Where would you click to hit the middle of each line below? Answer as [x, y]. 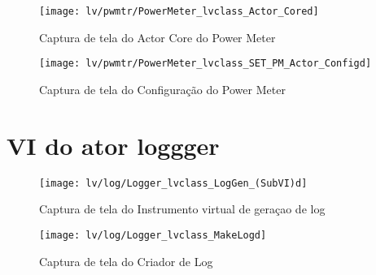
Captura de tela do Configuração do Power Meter [162, 89]
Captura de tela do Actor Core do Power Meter [157, 37]
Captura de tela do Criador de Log [126, 261]
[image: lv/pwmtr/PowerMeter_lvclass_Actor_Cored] [179, 11]
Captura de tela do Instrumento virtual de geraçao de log [182, 209]
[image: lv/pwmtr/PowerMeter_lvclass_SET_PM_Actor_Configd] [205, 64]
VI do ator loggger [113, 145]
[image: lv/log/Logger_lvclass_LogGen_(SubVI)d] [173, 183]
